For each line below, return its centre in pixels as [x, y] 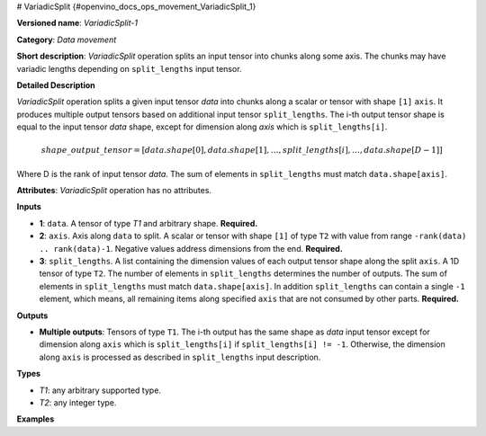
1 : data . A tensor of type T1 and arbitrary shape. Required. [148, 223]
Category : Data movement [67, 40]
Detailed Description [56, 85]
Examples [36, 419]
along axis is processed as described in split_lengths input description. [180, 357]
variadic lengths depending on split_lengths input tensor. [129, 68]
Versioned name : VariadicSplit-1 [77, 23]
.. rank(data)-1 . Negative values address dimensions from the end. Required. [191, 248]
